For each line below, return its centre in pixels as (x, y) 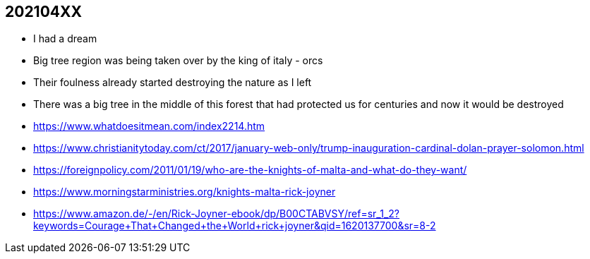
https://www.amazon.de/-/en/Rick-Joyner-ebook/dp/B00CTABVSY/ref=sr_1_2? (216, 214)
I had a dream (65, 39)
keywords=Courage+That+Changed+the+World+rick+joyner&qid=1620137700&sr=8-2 (235, 226)
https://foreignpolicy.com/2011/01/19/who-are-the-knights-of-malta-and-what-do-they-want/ (250, 170)
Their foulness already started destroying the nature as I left (173, 83)
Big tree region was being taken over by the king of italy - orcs (178, 61)
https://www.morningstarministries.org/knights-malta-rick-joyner (185, 192)
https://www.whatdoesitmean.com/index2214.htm (149, 126)
